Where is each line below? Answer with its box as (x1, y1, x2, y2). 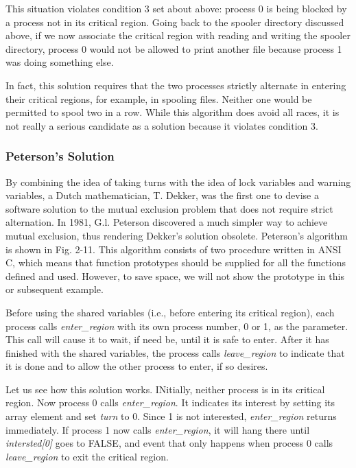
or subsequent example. (5, 282, 104, 296)
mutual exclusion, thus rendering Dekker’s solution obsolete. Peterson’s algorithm (5, 228, 348, 242)
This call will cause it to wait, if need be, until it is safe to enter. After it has (5, 332, 329, 347)
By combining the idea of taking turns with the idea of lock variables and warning (5, 174, 351, 189)
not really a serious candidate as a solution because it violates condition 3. (5, 118, 318, 132)
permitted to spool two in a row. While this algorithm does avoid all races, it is (5, 105, 340, 119)
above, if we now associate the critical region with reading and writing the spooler (5, 28, 351, 43)
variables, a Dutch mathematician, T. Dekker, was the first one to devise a (5, 188, 319, 202)
